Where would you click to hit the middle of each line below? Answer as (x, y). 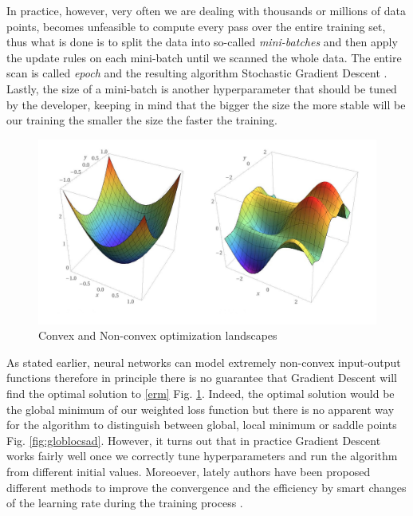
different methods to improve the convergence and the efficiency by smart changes (206, 487)
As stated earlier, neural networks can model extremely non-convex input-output (204, 362)
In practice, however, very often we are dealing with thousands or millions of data (206, 10)
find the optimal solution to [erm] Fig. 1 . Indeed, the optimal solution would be (201, 393)
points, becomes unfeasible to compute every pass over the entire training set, (196, 26)
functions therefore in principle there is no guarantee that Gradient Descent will (202, 378)
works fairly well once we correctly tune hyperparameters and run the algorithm (202, 456)
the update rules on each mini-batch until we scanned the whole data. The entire (204, 57)
